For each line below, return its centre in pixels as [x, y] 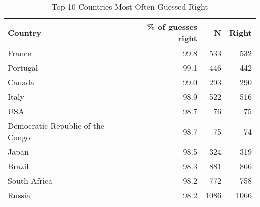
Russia [19, 195]
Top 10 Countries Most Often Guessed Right [130, 7]
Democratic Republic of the [56, 125]
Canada [21, 82]
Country [25, 32]
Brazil [18, 166]
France [20, 53]
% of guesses [172, 27]
